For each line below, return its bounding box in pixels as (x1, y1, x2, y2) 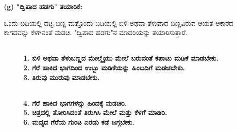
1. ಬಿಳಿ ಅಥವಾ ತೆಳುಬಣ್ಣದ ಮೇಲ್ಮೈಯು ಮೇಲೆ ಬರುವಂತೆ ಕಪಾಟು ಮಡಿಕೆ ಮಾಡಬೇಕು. (23, 53, 219, 63)
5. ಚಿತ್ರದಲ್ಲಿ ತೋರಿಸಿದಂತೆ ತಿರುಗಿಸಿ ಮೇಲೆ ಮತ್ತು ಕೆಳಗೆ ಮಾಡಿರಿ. (23, 107, 167, 117)
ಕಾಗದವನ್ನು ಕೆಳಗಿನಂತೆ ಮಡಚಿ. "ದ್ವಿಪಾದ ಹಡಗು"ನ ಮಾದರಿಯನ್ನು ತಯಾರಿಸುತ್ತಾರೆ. (4, 27, 187, 37)
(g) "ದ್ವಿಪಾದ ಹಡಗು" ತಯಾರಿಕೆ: (4, 1, 83, 11)
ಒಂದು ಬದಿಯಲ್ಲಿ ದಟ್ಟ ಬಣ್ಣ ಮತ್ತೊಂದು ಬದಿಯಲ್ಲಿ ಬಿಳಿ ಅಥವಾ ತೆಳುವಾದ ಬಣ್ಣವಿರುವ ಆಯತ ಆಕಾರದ (4, 17, 234, 28)
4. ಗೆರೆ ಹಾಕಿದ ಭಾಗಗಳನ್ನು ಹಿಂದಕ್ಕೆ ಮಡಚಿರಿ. (23, 98, 127, 108)
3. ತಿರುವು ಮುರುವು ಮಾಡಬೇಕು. (23, 72, 100, 82)
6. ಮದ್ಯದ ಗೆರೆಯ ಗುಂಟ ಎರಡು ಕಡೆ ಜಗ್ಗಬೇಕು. (23, 116, 135, 127)
